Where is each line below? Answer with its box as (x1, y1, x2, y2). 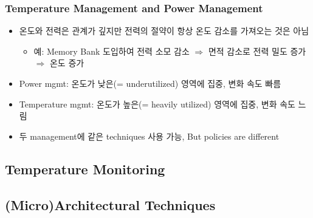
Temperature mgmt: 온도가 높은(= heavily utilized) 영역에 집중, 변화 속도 (19, 97, 295, 110)
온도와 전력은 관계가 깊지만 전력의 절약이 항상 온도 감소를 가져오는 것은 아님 (19, 24, 309, 37)
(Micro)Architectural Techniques (5, 195, 216, 214)
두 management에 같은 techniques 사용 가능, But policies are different (19, 129, 280, 142)
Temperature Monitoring (5, 159, 165, 178)
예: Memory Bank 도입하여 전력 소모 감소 (33, 44, 190, 57)
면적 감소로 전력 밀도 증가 (208, 44, 306, 57)
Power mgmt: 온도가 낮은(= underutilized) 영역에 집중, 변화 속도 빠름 (19, 77, 281, 89)
